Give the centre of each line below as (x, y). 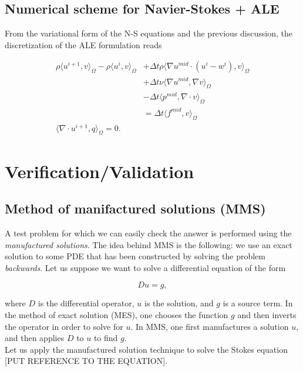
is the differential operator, (86, 303)
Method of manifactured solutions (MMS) (135, 208)
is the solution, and (179, 303)
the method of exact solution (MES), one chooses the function (117, 315)
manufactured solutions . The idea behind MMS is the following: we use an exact (149, 244)
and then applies (35, 338)
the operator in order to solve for (64, 326)
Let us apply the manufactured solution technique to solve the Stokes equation (146, 349)
